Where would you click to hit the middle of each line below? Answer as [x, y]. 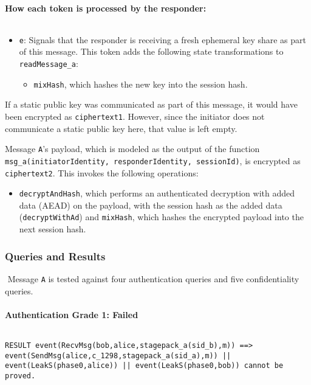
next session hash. [53, 229]
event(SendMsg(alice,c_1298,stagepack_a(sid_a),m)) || [118, 356]
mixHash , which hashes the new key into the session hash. [141, 84]
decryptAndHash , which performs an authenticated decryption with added [157, 193]
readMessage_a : [49, 64]
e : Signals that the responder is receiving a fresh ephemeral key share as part [163, 39]
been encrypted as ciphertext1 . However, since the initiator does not [135, 116]
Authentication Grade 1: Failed [72, 314]
